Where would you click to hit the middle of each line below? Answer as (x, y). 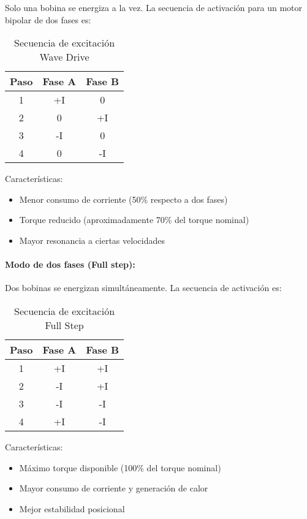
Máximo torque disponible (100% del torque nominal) (120, 467)
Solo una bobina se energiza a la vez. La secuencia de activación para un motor (153, 7)
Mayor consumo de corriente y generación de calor (114, 488)
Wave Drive (64, 57)
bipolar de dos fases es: (48, 19)
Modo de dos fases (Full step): (70, 264)
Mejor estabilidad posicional (72, 508)
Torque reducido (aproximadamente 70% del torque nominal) (134, 220)
